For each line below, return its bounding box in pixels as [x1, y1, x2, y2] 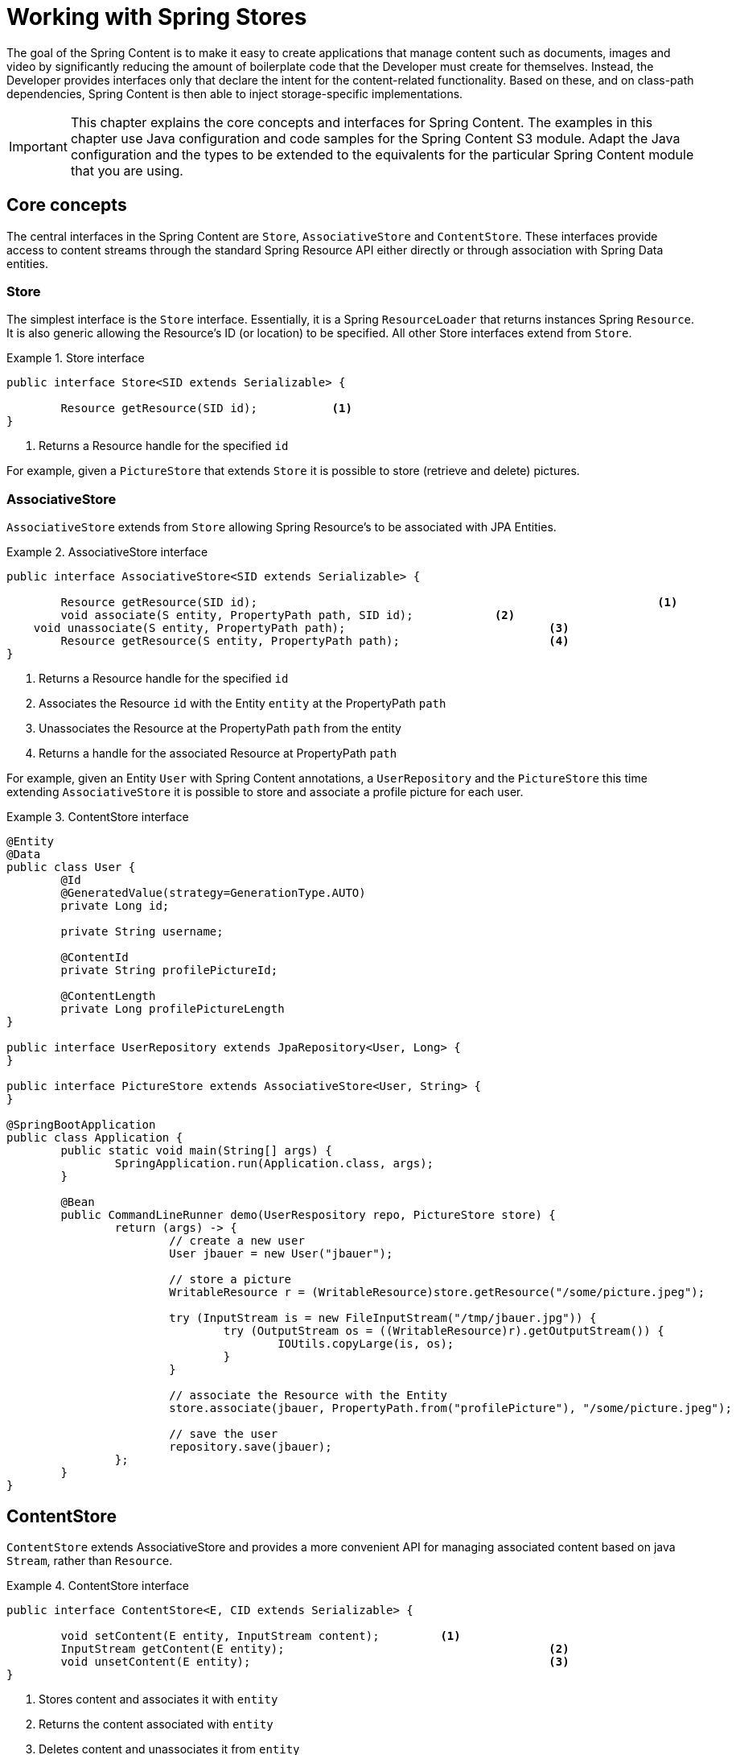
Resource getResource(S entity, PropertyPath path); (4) [60, 634, 569, 648]
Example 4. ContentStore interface [6, 1578, 189, 1592]
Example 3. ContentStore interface [6, 810, 189, 824]
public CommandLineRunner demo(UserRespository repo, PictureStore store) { [60, 1208, 556, 1222]
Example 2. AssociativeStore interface [6, 545, 208, 560]
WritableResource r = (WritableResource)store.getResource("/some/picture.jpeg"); [169, 1286, 705, 1299]
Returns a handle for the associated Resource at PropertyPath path [39, 746, 397, 761]
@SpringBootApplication [6, 1118, 156, 1132]
